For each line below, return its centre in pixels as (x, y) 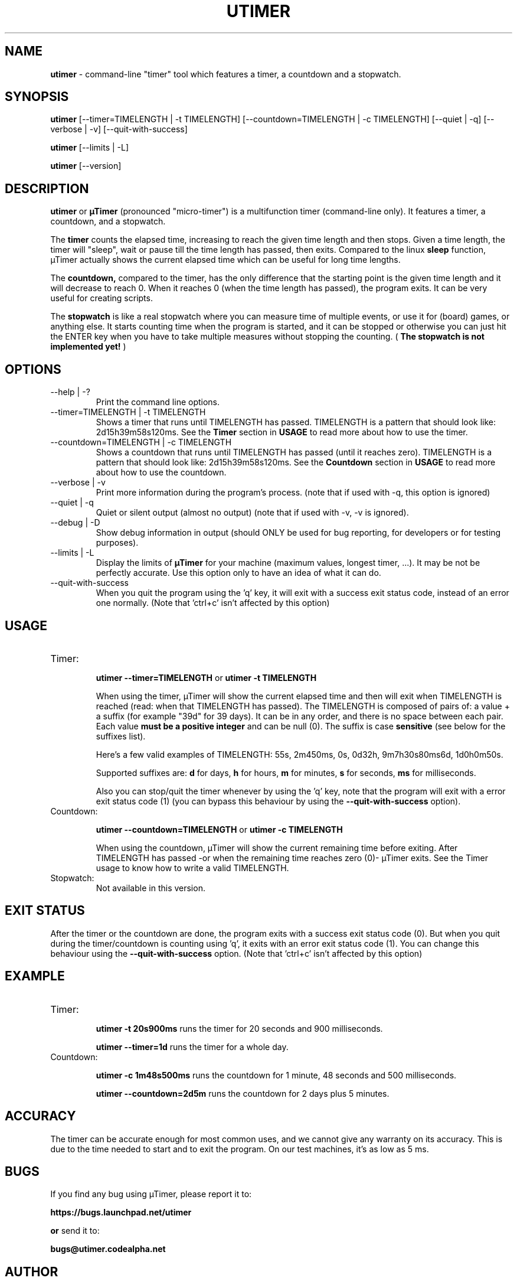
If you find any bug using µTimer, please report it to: (151, 1194)
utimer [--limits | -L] (90, 148)
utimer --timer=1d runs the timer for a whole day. (192, 1047)
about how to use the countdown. (161, 472)
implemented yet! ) (88, 347)
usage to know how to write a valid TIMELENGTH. (192, 868)
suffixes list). (121, 736)
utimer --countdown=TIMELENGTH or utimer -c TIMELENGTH (219, 829)
